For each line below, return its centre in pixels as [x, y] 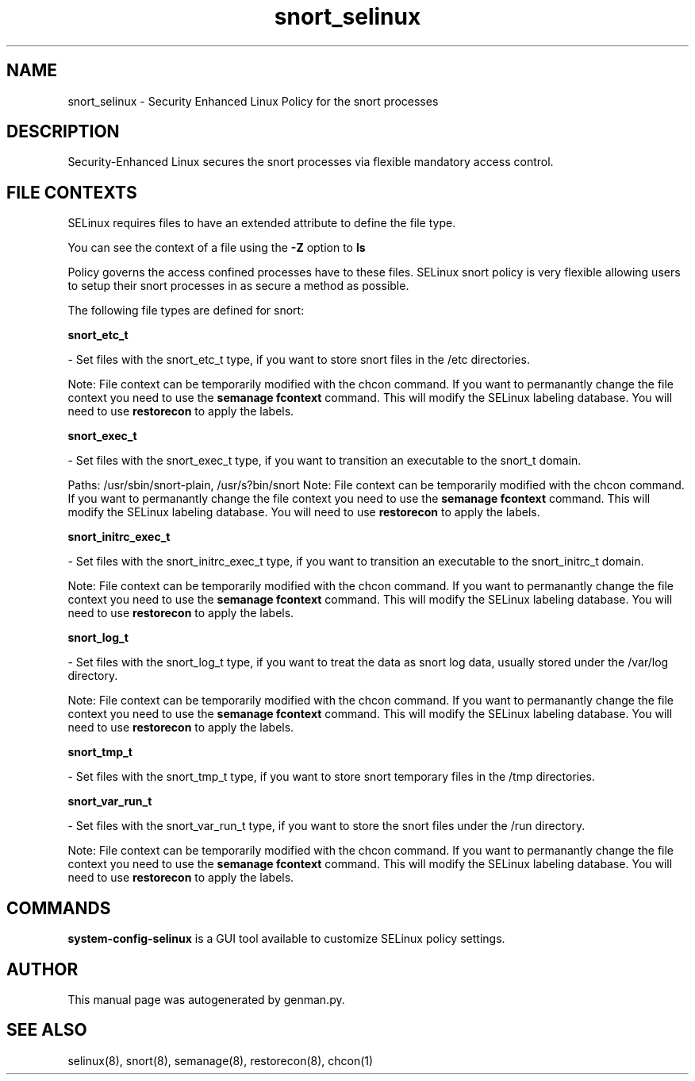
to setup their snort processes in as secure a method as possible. [238, 286]
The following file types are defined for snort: [186, 311]
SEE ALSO [47, 1030]
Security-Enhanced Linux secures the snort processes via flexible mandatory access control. [311, 162]
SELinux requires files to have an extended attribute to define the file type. [262, 223]
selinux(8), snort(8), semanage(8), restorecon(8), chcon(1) [221, 1060]
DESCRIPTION [63, 132]
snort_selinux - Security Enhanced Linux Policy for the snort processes [253, 101]
